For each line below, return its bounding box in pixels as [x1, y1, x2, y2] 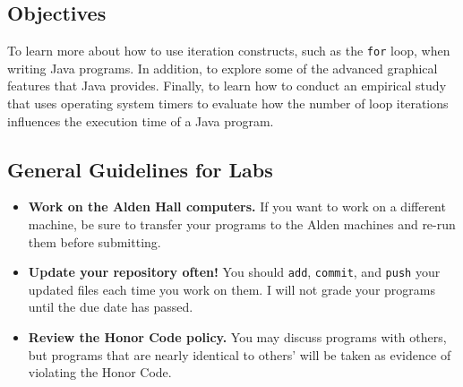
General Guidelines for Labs [7, 155, 273, 183]
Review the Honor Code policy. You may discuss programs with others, [28, 328, 447, 347]
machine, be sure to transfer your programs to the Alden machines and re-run [28, 215, 456, 234]
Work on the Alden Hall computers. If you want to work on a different [28, 197, 446, 216]
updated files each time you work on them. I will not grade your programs [28, 279, 435, 298]
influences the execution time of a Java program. [7, 111, 274, 130]
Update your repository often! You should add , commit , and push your [28, 262, 441, 281]
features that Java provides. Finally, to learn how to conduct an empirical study [7, 76, 447, 95]
